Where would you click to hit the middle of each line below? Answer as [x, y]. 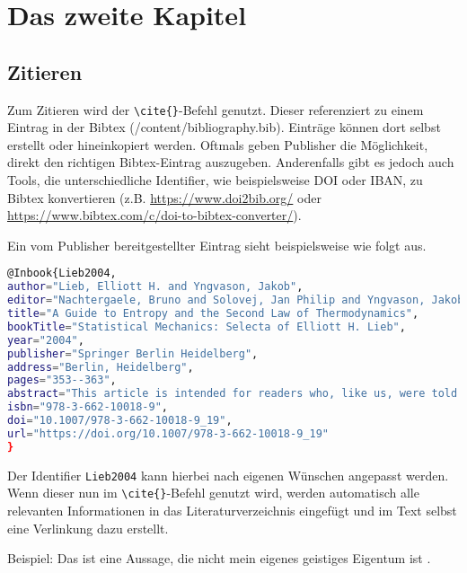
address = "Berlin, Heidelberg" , [101, 367]
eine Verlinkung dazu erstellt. [88, 528]
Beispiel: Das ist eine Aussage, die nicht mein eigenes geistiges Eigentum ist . [219, 558]
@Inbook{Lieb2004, [62, 273]
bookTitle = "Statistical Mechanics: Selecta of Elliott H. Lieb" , [207, 326]
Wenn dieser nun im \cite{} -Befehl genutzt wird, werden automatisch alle [213, 493]
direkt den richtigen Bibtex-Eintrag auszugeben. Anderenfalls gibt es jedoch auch [231, 162]
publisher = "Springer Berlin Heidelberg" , [133, 353]
